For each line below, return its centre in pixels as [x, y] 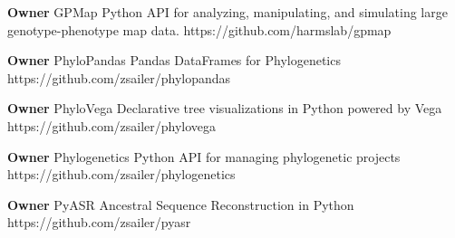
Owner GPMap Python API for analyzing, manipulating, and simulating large [227, 12]
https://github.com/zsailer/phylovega [112, 125]
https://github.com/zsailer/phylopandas [119, 77]
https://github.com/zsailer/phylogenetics [121, 174]
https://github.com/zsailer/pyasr [99, 222]
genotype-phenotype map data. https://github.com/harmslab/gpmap [199, 29]
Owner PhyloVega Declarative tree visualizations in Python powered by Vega [225, 108]
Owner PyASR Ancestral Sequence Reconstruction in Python [181, 204]
